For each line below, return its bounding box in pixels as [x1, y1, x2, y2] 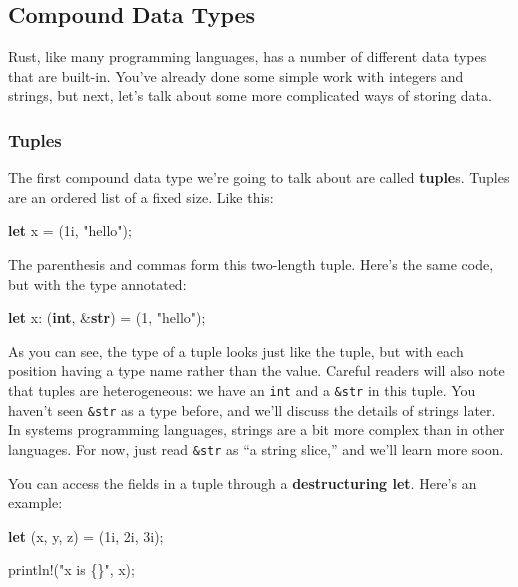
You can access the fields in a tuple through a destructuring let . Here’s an [8, 472, 477, 493]
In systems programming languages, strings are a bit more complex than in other [8, 419, 505, 440]
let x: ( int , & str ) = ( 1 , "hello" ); [8, 307, 206, 328]
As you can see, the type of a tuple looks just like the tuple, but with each [8, 340, 464, 361]
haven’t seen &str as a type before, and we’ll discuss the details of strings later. [8, 399, 496, 420]
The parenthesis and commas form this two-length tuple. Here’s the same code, [8, 253, 494, 274]
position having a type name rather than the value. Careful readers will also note [8, 360, 505, 381]
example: [8, 492, 63, 513]
